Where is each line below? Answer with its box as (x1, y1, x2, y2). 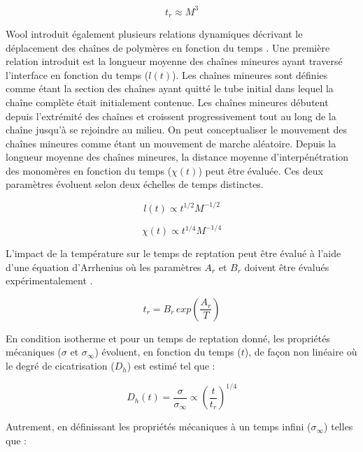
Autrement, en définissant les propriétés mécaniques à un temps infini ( (6, 419, 311, 434)
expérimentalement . (6, 273, 93, 288)
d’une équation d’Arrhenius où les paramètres (6, 259, 201, 274)
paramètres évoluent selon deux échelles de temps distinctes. (6, 177, 264, 191)
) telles (324, 419, 353, 434)
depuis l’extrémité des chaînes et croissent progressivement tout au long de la (6, 108, 336, 123)
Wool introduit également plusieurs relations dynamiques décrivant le (6, 26, 303, 41)
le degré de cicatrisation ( (6, 358, 115, 373)
